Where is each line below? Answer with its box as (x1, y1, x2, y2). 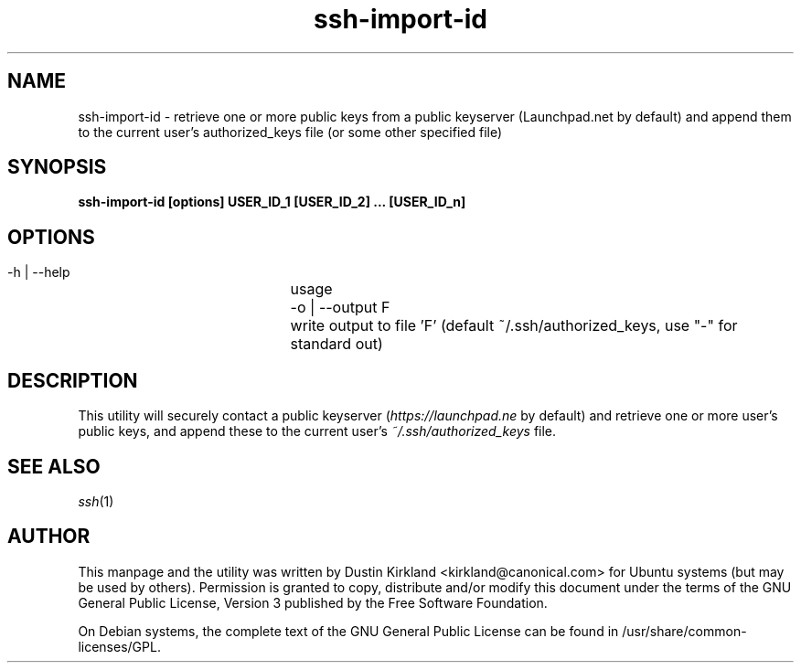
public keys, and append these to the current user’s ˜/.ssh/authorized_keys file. (78, 423, 557, 440)
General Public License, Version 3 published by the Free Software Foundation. (78, 594, 548, 611)
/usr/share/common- (622, 622, 747, 639)
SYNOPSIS (7, 155, 107, 179)
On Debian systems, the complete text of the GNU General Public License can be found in (78, 622, 619, 639)
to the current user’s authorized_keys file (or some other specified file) (78, 123, 503, 140)
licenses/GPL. (78, 638, 161, 654)
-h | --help (7, 264, 70, 281)
